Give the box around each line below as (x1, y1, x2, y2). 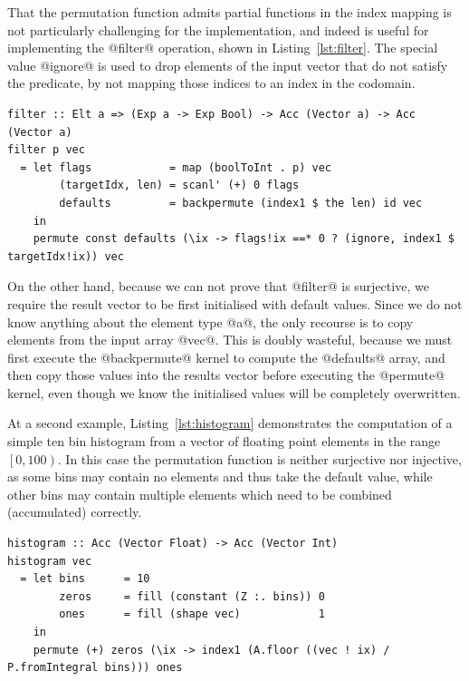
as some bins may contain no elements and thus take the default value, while (7, 467, 433, 486)
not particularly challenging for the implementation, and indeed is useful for (7, 20, 429, 39)
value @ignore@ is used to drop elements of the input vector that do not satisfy (7, 55, 448, 74)
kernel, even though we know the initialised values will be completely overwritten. (7, 383, 461, 402)
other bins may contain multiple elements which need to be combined (7, 484, 392, 503)
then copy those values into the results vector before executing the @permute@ (7, 365, 445, 384)
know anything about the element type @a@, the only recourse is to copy (7, 312, 414, 331)
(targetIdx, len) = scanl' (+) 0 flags (59, 179, 300, 192)
